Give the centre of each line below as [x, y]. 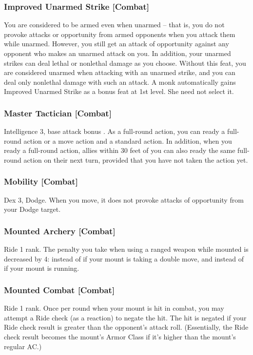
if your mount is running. [42, 268]
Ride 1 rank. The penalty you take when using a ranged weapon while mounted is [126, 249]
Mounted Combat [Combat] [59, 290]
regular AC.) [23, 346]
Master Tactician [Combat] [58, 113]
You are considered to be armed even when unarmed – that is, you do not [114, 25]
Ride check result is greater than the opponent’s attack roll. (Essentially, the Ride [126, 327]
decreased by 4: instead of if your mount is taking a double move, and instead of [124, 258]
